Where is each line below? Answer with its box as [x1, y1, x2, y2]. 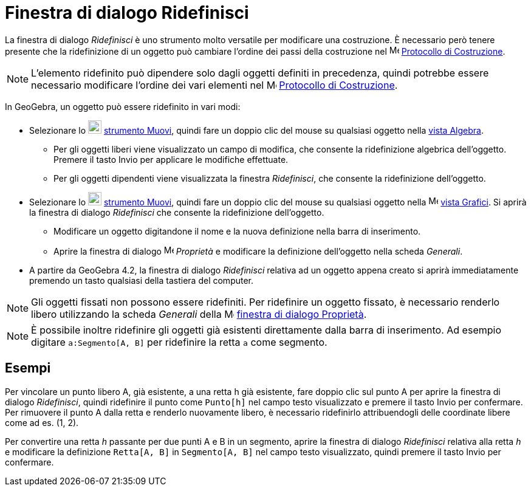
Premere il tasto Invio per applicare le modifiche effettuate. [53, 154, 289, 165]
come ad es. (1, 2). [5, 417, 79, 428]
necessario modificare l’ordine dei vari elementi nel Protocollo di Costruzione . [31, 78, 398, 91]
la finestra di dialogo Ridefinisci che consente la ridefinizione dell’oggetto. [29, 207, 324, 218]
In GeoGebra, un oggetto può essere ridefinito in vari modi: [5, 101, 241, 112]
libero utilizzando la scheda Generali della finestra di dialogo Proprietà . [31, 307, 367, 320]
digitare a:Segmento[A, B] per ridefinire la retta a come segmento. [31, 335, 327, 348]
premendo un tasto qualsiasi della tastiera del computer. [29, 275, 254, 286]
